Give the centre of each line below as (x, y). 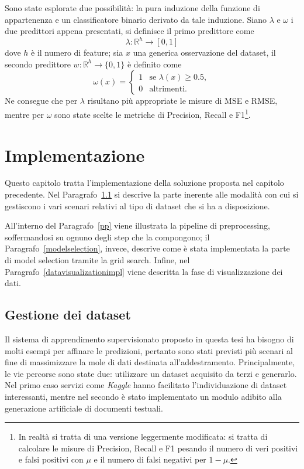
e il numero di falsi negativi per (150, 459)
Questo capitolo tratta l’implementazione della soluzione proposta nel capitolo (144, 183)
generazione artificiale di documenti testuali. (84, 408)
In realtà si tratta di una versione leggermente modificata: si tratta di (143, 436)
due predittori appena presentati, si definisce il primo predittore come (129, 31)
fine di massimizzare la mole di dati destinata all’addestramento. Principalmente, (150, 362)
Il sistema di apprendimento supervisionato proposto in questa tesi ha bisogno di (149, 339)
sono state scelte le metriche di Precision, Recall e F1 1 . (153, 113)
